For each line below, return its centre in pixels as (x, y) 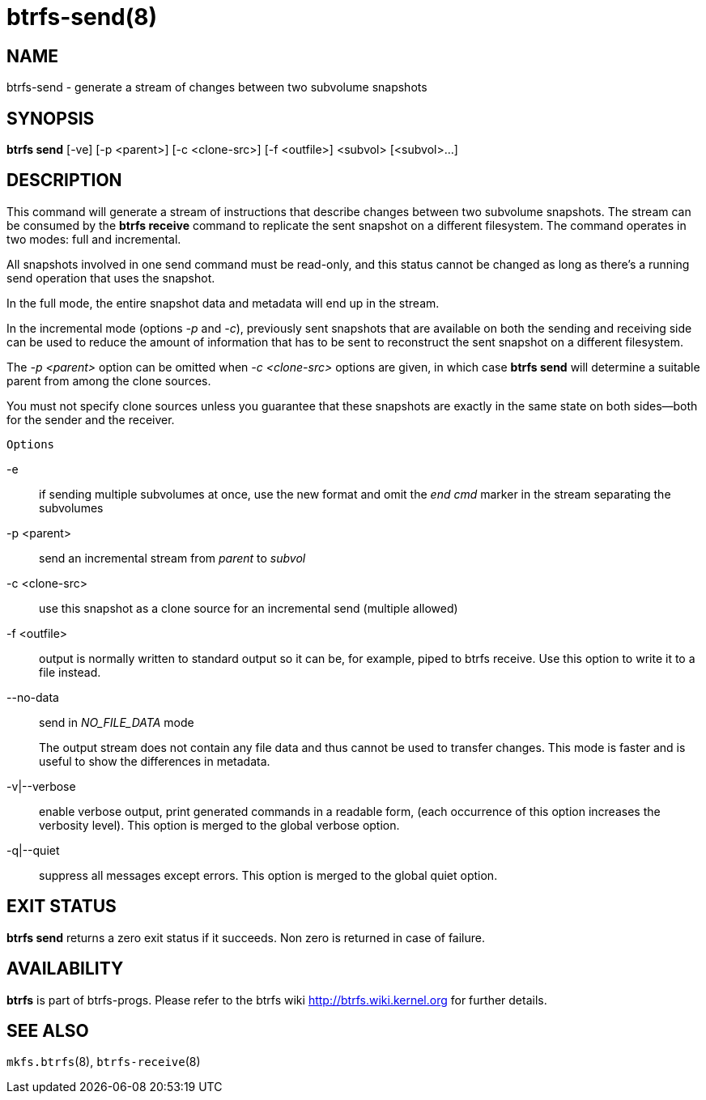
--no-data (33, 697)
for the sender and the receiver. (91, 419)
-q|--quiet (33, 850)
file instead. (70, 672)
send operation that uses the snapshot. (111, 278)
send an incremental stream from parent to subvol (172, 558)
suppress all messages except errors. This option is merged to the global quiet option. (268, 875)
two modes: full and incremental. (94, 239)
